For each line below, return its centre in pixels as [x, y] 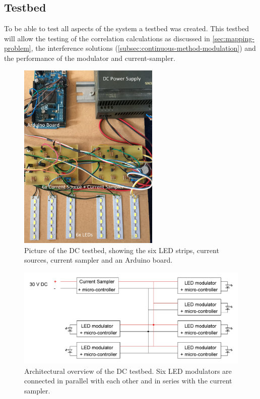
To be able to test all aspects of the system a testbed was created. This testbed [126, 28]
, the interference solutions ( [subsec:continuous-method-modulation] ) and [143, 48]
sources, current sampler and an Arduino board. [99, 260]
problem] [18, 48]
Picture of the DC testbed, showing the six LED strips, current [122, 250]
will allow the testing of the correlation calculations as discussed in [107, 38]
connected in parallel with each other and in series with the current [128, 381]
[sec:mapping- [233, 38]
